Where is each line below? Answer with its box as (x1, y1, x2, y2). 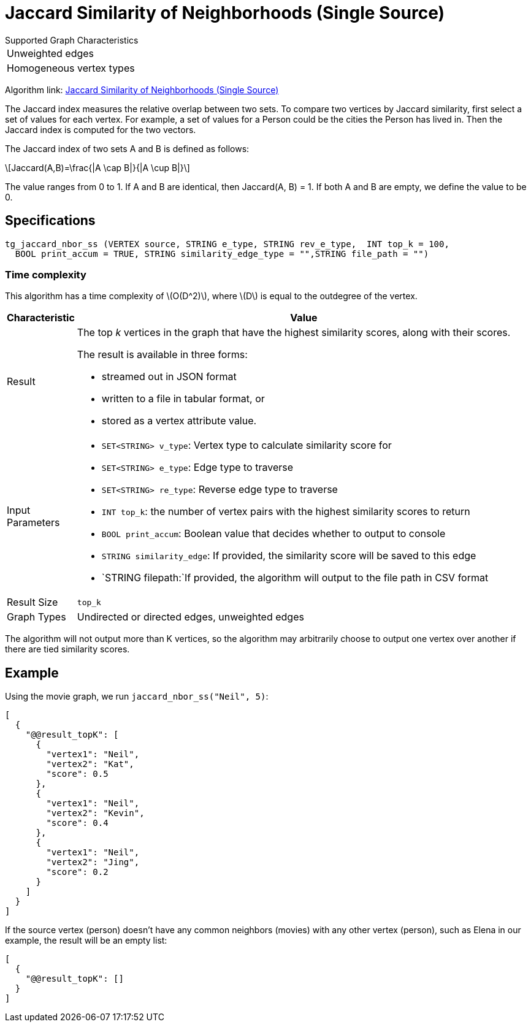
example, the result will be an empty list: (5, 935, 167, 946)
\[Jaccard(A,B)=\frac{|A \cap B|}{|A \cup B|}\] (5, 162, 190, 173)
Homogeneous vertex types (7, 61, 135, 74)
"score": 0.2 (46, 867, 109, 877)
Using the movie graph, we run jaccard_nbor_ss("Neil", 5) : (5, 691, 269, 702)
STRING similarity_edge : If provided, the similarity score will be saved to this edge (101, 549, 476, 562)
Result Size (7, 596, 58, 609)
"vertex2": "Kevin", (46, 808, 145, 819)
